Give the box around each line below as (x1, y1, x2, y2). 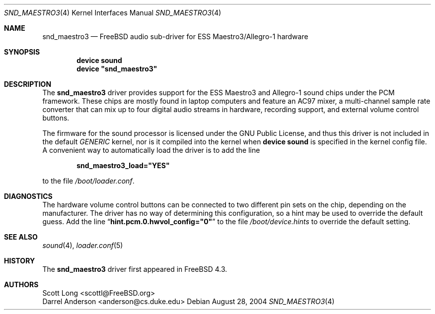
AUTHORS (4, 280, 39, 289)
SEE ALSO (4, 233, 38, 241)
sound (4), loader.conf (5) (42, 241, 123, 250)
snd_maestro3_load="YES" (76, 161, 170, 170)
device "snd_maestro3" (76, 64, 157, 73)
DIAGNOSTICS (4, 192, 53, 200)
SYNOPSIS (4, 48, 40, 56)
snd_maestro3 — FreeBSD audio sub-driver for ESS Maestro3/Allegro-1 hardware (42, 32, 308, 41)
